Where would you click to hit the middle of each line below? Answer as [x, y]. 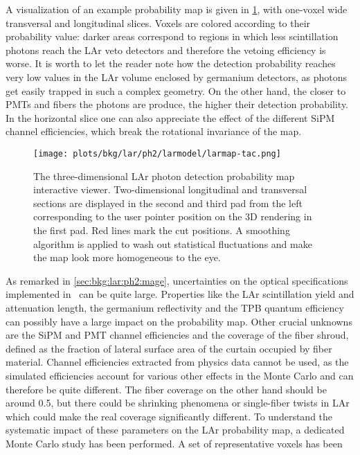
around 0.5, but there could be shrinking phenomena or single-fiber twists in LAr [178, 403]
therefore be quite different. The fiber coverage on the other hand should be [166, 389]
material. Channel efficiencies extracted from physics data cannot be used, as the [177, 362]
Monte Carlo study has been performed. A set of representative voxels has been [174, 443]
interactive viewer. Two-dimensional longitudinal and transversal [170, 189]
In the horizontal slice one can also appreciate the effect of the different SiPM [170, 117]
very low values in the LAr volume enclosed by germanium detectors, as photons [177, 77]
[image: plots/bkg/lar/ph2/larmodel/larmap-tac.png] [157, 153]
